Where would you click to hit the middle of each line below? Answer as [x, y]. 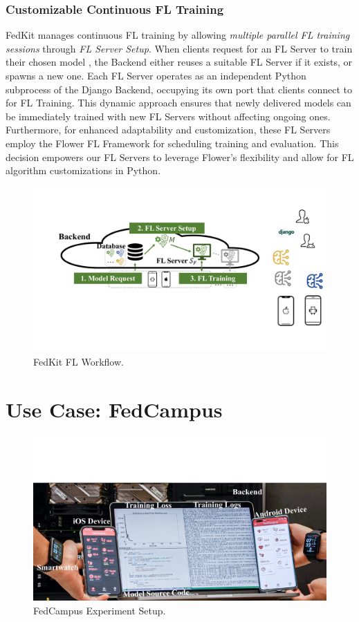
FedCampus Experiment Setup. [100, 610]
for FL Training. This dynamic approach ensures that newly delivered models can [178, 103]
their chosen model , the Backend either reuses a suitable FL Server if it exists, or [179, 62]
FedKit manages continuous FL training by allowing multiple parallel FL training [178, 35]
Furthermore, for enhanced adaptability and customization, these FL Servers [168, 130]
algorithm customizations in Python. [83, 170]
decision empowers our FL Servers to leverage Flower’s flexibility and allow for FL [180, 157]
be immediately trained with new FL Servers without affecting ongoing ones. [168, 116]
